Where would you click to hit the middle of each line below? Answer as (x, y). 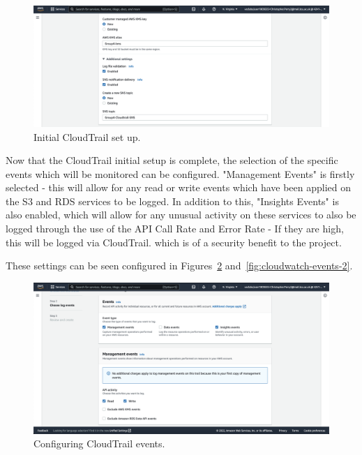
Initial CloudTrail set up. (87, 136)
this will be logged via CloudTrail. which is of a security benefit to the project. (174, 242)
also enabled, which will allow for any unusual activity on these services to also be (181, 215)
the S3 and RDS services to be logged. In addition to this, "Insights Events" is (172, 201)
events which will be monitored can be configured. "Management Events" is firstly (180, 173)
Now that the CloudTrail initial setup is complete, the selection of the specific (172, 160)
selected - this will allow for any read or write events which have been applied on (179, 187)
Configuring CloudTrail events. (99, 443)
